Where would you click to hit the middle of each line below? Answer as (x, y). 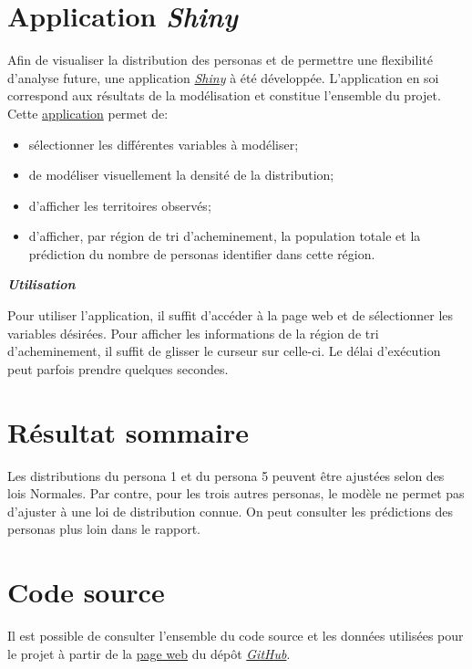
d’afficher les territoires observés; (120, 205)
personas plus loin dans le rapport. (104, 529)
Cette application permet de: (88, 113)
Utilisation (41, 284)
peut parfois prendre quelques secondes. (118, 368)
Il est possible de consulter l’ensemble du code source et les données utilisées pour (236, 636)
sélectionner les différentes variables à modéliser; (164, 144)
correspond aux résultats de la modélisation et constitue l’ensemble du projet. (224, 95)
